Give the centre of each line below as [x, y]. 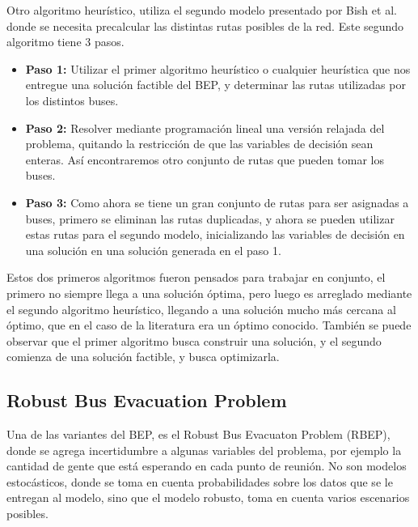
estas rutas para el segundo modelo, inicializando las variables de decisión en [215, 234]
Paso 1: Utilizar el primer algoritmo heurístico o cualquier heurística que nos [218, 68]
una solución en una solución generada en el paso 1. [153, 250]
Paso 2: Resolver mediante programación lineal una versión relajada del [205, 127]
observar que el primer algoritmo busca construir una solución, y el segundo [194, 340]
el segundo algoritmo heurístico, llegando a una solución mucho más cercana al [201, 309]
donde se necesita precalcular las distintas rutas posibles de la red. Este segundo [205, 25]
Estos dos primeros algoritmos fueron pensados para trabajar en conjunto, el [196, 277]
